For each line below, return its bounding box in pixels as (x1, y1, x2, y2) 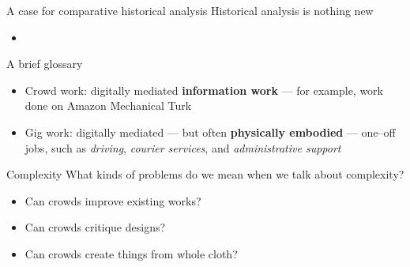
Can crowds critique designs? (24, 219, 166, 235)
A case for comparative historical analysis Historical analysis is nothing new (6, 2, 374, 18)
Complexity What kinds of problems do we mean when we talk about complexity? (6, 166, 404, 182)
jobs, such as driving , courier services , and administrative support (24, 139, 341, 156)
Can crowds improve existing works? (24, 192, 201, 209)
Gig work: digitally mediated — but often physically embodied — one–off (24, 123, 396, 140)
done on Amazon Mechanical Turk (24, 97, 192, 114)
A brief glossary (6, 55, 83, 72)
